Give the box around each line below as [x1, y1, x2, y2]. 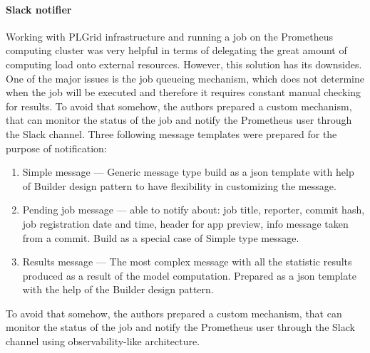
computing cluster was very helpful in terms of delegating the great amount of [6, 43, 347, 58]
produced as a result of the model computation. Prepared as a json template [22, 268, 356, 283]
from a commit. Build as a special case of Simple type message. [22, 230, 299, 245]
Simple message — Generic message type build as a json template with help [22, 164, 354, 179]
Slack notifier [6, 1, 72, 16]
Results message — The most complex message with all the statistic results [22, 254, 352, 269]
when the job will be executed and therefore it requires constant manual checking [6, 85, 361, 100]
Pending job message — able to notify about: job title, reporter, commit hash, [22, 202, 365, 217]
